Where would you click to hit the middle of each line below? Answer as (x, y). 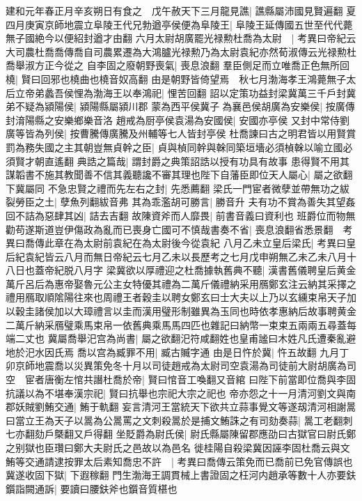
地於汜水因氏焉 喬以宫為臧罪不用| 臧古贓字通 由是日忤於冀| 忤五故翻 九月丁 (178, 352)
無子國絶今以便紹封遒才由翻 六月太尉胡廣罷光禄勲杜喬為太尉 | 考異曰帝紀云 (181, 38)
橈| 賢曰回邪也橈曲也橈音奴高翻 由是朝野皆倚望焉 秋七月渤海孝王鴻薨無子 (176, 78)
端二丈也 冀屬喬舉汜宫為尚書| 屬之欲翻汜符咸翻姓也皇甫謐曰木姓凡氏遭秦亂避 (181, 338)
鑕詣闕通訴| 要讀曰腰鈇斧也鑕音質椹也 (92, 488)
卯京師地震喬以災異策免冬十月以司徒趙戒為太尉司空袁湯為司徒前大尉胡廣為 (176, 365)
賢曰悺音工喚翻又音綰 (197, 379)
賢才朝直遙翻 (44, 161)
